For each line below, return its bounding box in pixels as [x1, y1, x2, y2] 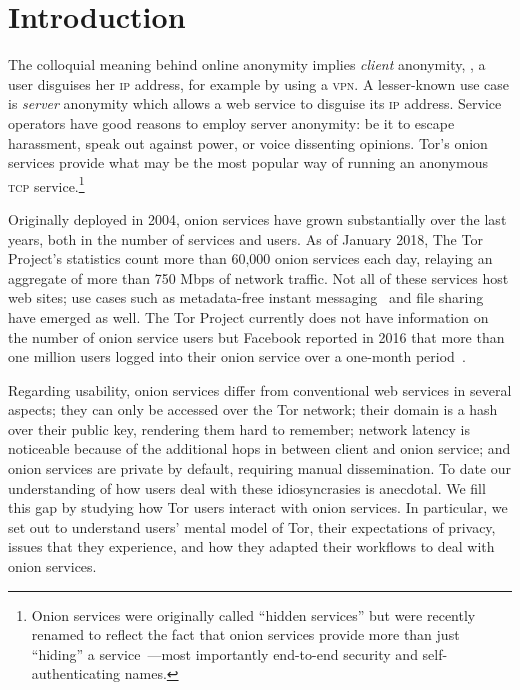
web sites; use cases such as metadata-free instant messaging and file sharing [8, 287, 484, 308]
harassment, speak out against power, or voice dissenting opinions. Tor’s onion [8, 132, 488, 153]
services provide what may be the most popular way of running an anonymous [8, 152, 488, 173]
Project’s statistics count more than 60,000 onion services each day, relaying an [8, 248, 493, 269]
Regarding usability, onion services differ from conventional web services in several [8, 379, 512, 400]
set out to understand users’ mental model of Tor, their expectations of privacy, [8, 516, 496, 537]
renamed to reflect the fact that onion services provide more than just [31, 624, 460, 645]
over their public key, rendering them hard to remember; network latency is [8, 418, 470, 439]
